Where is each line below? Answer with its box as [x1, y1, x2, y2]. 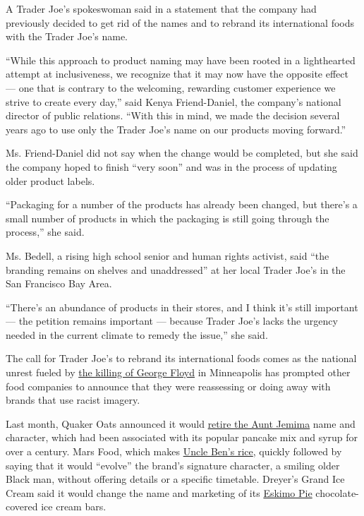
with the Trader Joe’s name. [6, 29, 128, 44]
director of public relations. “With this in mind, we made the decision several [6, 108, 340, 123]
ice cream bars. [41, 499, 107, 514]
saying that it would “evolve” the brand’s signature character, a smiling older [6, 457, 340, 472]
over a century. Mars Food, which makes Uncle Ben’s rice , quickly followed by [6, 444, 342, 459]
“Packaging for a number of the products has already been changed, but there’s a [6, 197, 358, 212]
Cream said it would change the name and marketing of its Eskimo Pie [6, 485, 313, 500]
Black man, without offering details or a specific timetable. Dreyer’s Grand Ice [6, 472, 345, 486]
